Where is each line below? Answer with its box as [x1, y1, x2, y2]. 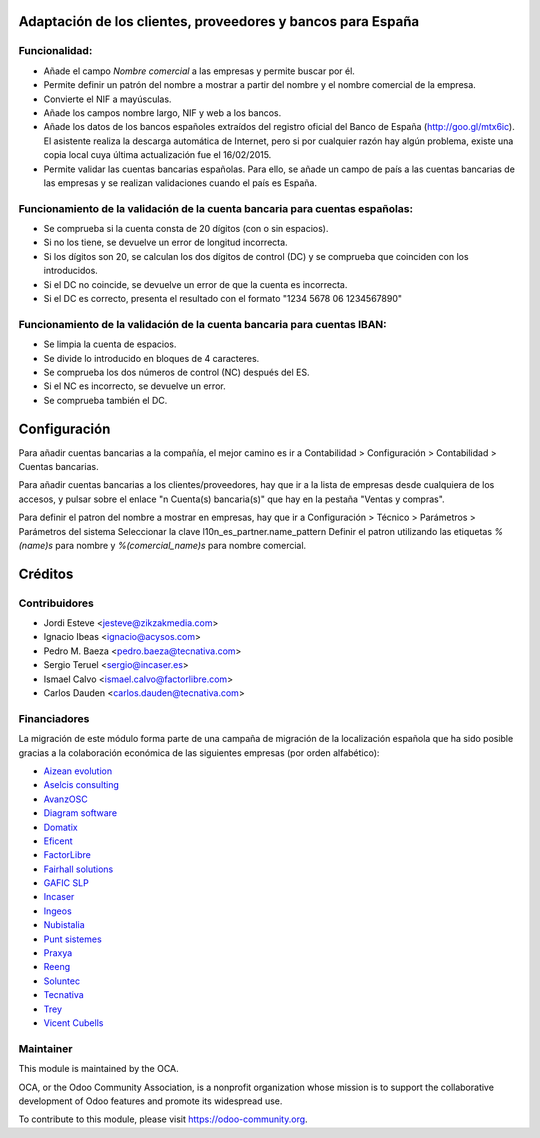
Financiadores [18, 711, 90, 725]
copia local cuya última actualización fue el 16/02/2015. [43, 149, 272, 161]
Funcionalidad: [18, 44, 93, 58]
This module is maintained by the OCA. [18, 1063, 179, 1075]
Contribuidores [18, 596, 94, 610]
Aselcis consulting [43, 779, 120, 791]
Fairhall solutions [43, 863, 114, 875]
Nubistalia [43, 919, 85, 931]
